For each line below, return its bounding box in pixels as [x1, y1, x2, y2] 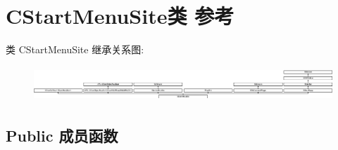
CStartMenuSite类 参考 [6, 1, 234, 30]
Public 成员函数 [6, 124, 118, 146]
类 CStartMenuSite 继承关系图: [6, 42, 144, 57]
